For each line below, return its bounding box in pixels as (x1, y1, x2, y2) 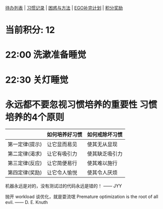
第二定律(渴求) (8, 150, 42, 157)
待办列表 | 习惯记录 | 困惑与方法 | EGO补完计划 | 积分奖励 (5, 5, 123, 11)
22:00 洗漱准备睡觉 (5, 49, 87, 61)
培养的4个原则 (5, 112, 64, 123)
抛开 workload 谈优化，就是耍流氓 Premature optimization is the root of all (5, 193, 158, 199)
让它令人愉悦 (47, 169, 77, 176)
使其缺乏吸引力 (87, 150, 123, 157)
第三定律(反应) (8, 159, 42, 166)
